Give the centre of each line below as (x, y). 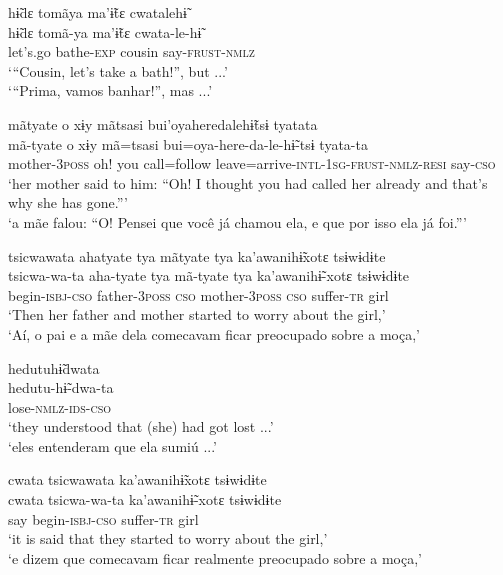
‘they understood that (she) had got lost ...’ (141, 426)
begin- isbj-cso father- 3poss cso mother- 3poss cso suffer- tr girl (198, 294)
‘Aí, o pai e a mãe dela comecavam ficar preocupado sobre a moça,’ (214, 333)
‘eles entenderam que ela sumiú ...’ (113, 445)
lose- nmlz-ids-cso (60, 406)
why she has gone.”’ (68, 202)
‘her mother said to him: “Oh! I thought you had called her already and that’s (248, 182)
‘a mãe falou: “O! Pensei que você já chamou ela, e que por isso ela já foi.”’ (237, 221)
